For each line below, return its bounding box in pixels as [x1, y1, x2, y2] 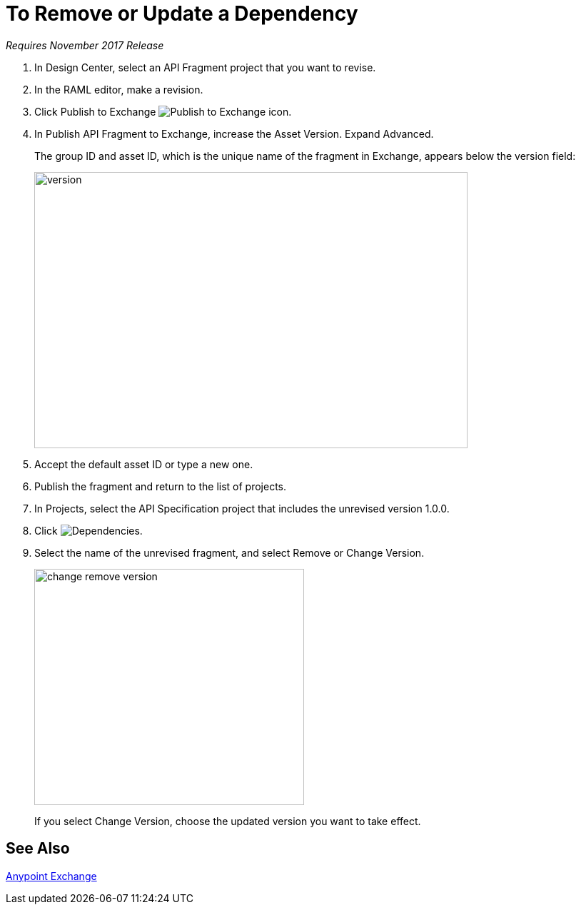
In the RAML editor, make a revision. [34, 83, 203, 96]
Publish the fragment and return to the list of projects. [34, 480, 287, 492]
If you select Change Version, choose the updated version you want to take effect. [34, 814, 421, 827]
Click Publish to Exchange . [34, 105, 292, 118]
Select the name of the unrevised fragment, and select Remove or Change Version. [34, 546, 425, 559]
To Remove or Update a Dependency [6, 1, 358, 26]
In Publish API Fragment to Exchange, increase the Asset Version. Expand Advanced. [34, 127, 434, 140]
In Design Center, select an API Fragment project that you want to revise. [34, 61, 376, 74]
